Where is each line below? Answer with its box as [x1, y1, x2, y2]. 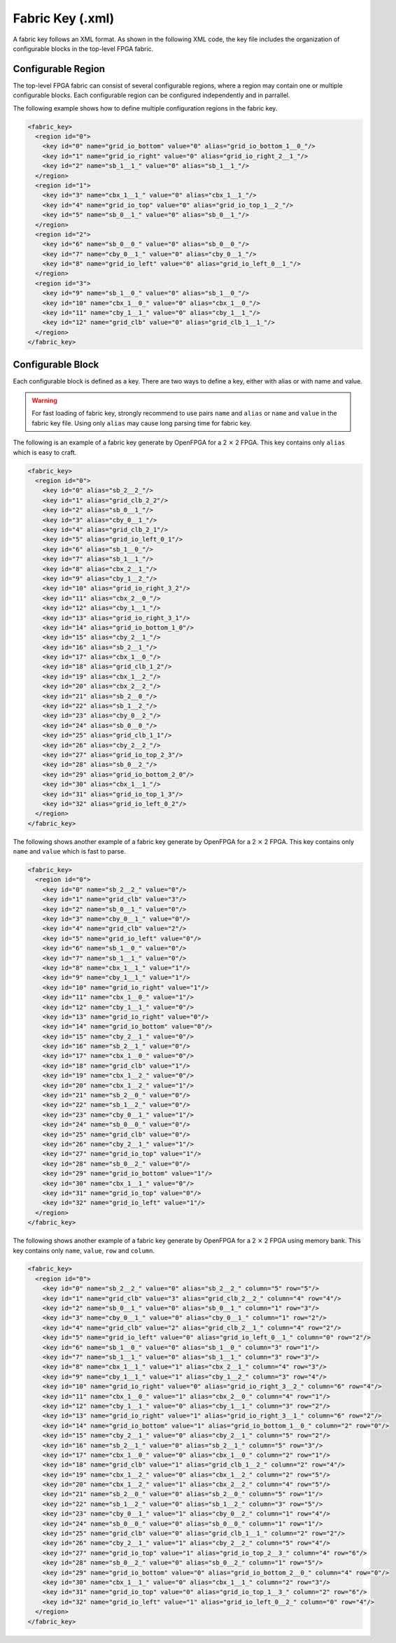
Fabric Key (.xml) [13, 10, 115, 26]
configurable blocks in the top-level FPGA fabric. [13, 44, 154, 52]
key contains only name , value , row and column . [13, 1246, 155, 1255]
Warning [31, 396, 57, 405]
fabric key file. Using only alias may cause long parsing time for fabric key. [31, 418, 252, 427]
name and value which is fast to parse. [13, 847, 126, 856]
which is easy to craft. [13, 448, 77, 456]
